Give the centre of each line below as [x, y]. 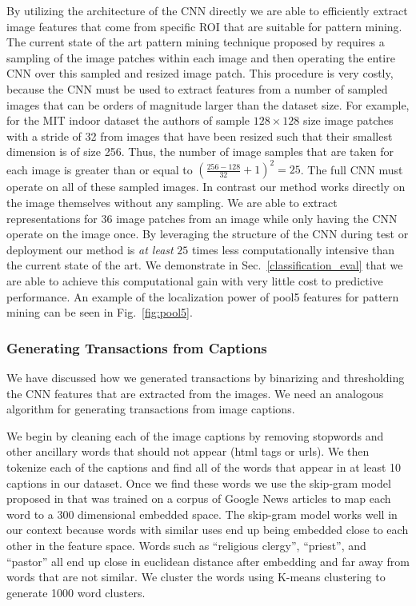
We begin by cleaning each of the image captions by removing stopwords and [195, 435]
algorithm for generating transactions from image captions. [151, 409]
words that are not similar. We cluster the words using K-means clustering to [196, 577]
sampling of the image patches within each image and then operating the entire [201, 57]
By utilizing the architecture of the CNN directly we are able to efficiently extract [207, 10]
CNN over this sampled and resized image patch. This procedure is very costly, [200, 73]
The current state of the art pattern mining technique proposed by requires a [196, 42]
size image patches [348, 120]
